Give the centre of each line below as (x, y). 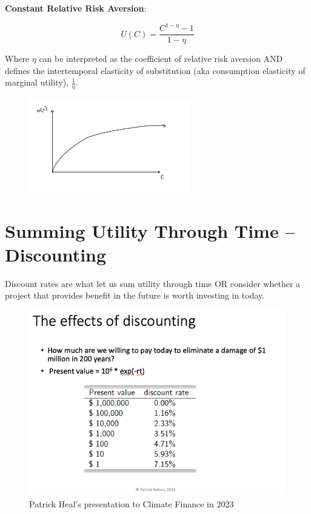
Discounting (56, 254)
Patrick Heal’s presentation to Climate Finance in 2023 (132, 503)
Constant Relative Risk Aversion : (76, 8)
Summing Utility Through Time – (150, 230)
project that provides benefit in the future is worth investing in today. (135, 295)
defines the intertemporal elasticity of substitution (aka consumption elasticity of (155, 70)
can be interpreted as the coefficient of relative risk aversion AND (161, 59)
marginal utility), (37, 82)
